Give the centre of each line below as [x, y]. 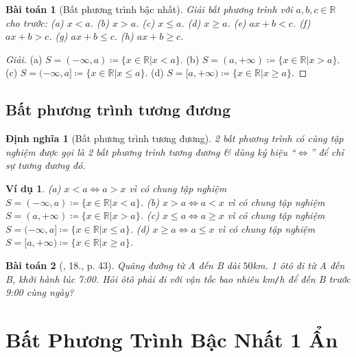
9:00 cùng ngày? [40, 292]
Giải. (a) [24, 59]
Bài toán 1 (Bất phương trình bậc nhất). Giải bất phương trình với [149, 9]
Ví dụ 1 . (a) [33, 188]
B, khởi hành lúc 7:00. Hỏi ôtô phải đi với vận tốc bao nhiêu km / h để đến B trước [178, 278]
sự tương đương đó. [46, 165]
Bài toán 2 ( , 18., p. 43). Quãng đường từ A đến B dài [123, 265]
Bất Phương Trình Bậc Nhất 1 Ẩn [172, 339]
